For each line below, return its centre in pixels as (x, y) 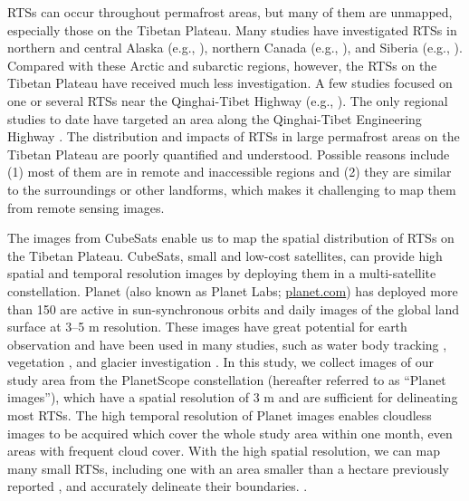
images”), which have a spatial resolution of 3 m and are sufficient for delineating (233, 397)
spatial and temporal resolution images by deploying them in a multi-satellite (222, 273)
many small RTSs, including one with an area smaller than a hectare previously (228, 468)
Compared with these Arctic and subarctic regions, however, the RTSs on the (222, 65)
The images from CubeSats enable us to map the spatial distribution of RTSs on (231, 238)
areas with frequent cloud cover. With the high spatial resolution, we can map (224, 451)
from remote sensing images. (86, 207)
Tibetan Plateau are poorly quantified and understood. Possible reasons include (229, 154)
